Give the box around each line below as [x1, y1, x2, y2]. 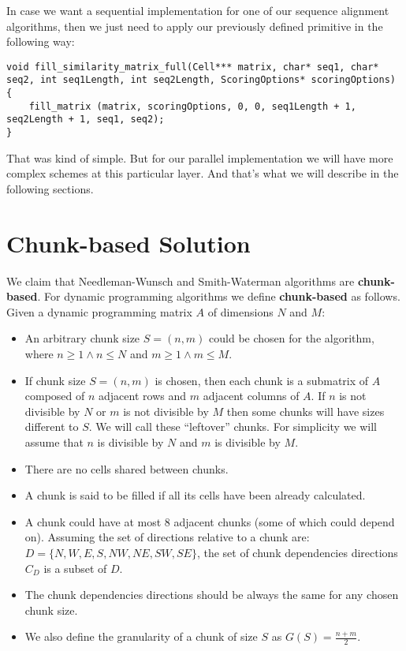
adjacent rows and [99, 387, 187, 404]
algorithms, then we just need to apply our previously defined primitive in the [6, 17, 383, 34]
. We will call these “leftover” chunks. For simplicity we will [88, 418, 378, 435]
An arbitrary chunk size [24, 330, 140, 346]
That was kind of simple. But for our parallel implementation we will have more [6, 149, 393, 166]
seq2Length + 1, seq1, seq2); [6, 114, 165, 125]
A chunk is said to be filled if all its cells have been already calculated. [24, 487, 366, 503]
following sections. [6, 180, 94, 196]
